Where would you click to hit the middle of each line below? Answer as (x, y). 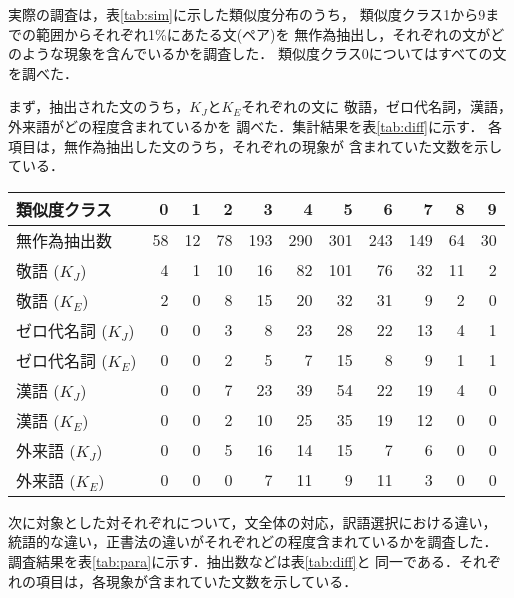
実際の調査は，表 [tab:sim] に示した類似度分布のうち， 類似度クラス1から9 (247, 14)
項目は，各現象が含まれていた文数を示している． (196, 580)
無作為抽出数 (64, 240)
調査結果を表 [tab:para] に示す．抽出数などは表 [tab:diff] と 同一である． (233, 560)
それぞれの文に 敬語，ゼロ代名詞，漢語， (376, 106)
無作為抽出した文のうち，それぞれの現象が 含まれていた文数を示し (283, 145)
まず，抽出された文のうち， (99, 106)
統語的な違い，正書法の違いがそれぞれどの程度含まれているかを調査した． (253, 541)
